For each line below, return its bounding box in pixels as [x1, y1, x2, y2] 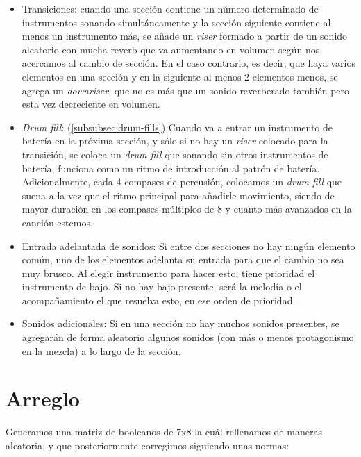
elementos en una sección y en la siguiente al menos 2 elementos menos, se [22, 69, 338, 83]
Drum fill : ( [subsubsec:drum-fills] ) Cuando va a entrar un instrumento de [22, 119, 333, 134]
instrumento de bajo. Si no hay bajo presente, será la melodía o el [22, 279, 302, 294]
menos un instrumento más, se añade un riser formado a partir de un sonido [22, 28, 348, 43]
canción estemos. [22, 215, 93, 229]
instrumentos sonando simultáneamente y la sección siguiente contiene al [22, 15, 331, 29]
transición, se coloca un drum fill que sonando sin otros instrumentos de [22, 147, 328, 161]
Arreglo [6, 384, 80, 413]
